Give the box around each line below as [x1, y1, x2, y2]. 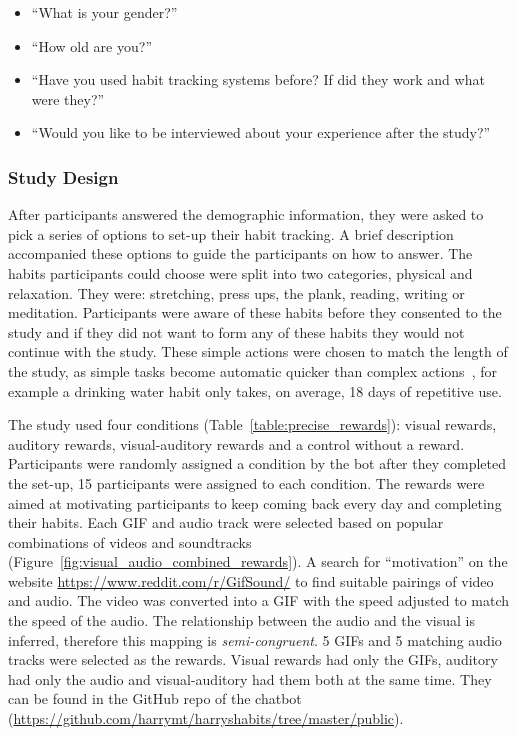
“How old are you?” [31, 35, 152, 56]
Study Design [8, 164, 119, 189]
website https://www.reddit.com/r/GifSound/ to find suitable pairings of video [8, 570, 494, 591]
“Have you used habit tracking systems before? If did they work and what [31, 69, 485, 90]
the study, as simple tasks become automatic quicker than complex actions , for [8, 360, 497, 381]
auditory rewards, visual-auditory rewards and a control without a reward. [8, 433, 465, 454]
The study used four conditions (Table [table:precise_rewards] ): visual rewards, [8, 414, 497, 435]
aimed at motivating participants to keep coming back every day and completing [8, 492, 502, 513]
